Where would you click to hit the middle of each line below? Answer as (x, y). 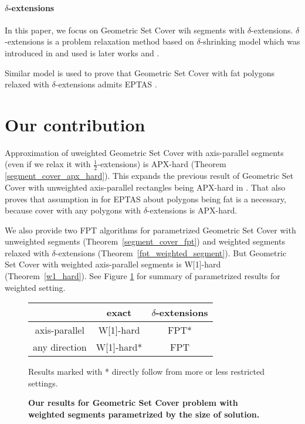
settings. (43, 383)
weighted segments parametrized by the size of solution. (144, 414)
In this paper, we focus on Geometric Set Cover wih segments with (125, 30)
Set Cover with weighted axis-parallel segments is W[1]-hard (113, 264)
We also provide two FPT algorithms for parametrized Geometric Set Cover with (150, 230)
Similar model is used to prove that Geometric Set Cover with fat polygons (140, 72)
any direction (60, 347)
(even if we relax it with (48, 164)
